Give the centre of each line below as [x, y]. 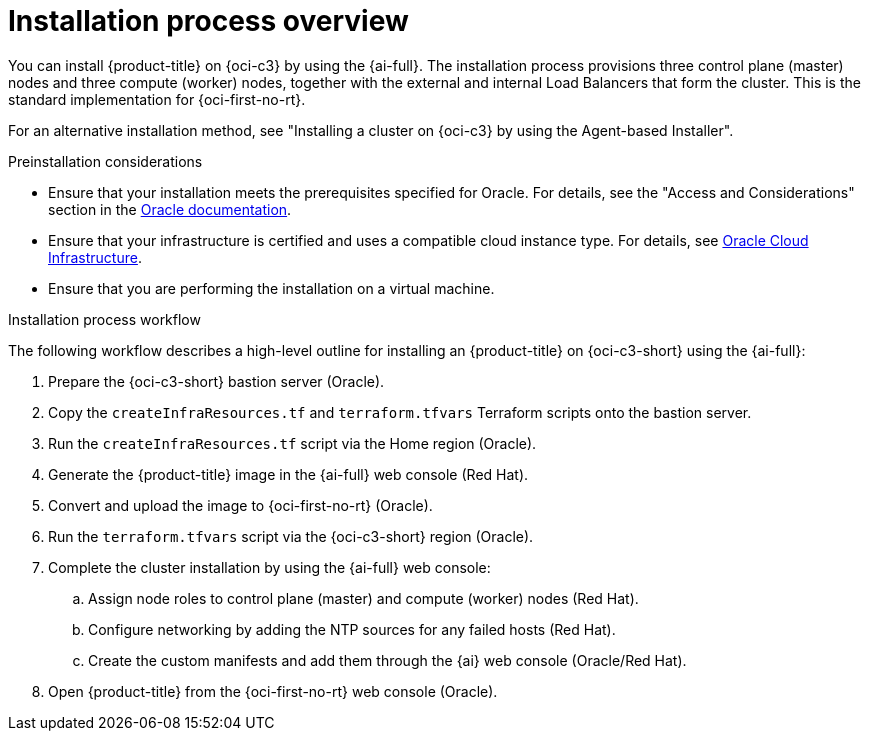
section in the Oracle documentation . [170, 209]
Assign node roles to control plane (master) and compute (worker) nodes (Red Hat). [363, 598]
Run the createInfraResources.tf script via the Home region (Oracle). [292, 443]
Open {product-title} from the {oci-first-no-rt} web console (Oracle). [273, 691]
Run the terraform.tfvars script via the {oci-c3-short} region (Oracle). [291, 536]
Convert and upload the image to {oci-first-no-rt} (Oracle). [240, 505]
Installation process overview [208, 21]
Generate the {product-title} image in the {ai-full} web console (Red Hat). [288, 474]
